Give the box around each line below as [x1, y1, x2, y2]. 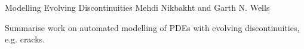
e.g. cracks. [5, 33, 45, 45]
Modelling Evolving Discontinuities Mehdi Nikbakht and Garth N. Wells [5, 1, 270, 13]
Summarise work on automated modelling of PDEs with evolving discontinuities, [5, 21, 300, 33]
